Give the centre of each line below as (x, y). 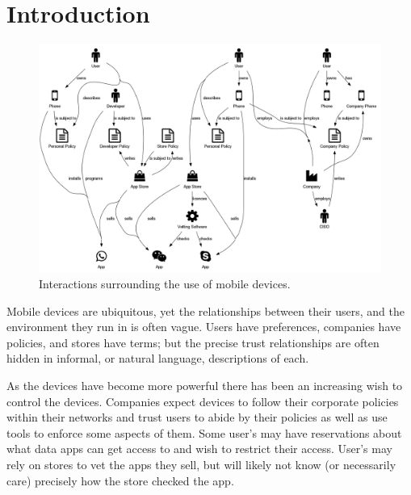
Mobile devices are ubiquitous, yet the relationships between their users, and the (205, 310)
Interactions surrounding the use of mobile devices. (165, 284)
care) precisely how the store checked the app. (120, 480)
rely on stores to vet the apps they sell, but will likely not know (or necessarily (201, 465)
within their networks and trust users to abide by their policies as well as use (197, 417)
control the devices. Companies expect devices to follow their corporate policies (203, 401)
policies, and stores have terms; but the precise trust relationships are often (193, 342)
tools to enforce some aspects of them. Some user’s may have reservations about (204, 432)
